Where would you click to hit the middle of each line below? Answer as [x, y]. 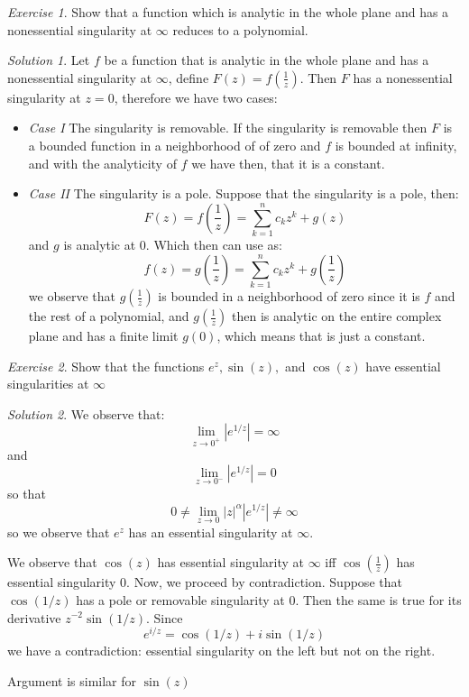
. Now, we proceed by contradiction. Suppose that [264, 582]
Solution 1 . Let [49, 60]
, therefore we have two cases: [196, 97]
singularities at [48, 384]
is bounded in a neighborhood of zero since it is [289, 296]
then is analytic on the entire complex [337, 316]
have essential [403, 366]
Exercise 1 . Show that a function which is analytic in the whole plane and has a [228, 12]
